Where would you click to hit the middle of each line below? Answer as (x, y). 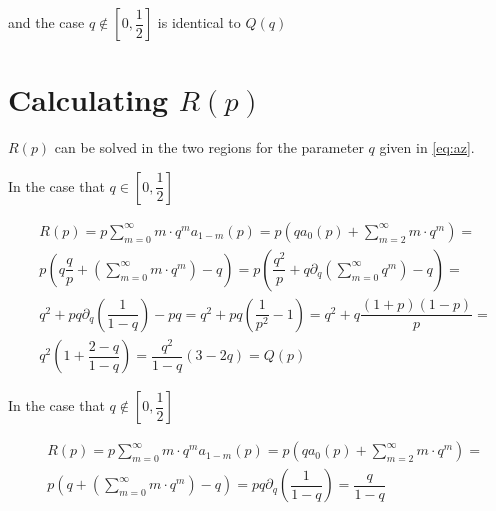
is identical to (199, 22)
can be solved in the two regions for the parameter (209, 147)
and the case (46, 22)
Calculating (88, 99)
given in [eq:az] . (427, 147)
